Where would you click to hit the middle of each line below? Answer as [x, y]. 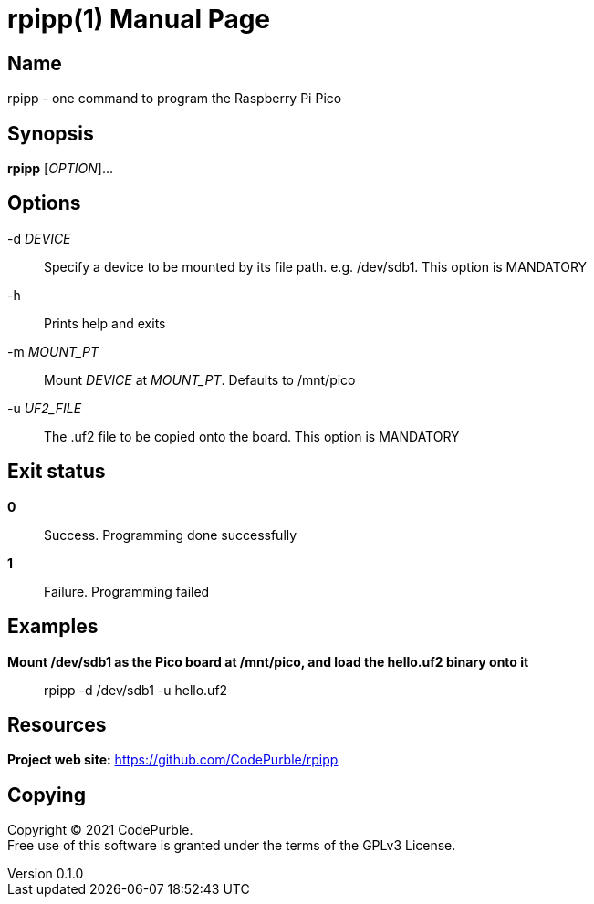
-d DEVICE [39, 238]
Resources [57, 724]
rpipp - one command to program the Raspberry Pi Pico [175, 99]
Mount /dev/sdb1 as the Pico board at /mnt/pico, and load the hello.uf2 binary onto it [268, 661]
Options [44, 203]
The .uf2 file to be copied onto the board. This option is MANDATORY [252, 436]
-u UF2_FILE [45, 408]
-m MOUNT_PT [53, 351]
